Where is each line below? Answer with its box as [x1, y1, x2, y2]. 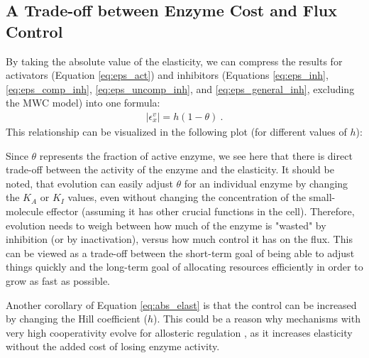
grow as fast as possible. [6, 273, 111, 288]
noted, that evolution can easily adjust [6, 175, 173, 190]
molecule [6, 203, 43, 218]
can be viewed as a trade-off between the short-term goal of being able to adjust [6, 245, 355, 260]
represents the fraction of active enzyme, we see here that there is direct [39, 148, 353, 163]
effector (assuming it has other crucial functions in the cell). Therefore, [46, 203, 355, 218]
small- [309, 190, 336, 205]
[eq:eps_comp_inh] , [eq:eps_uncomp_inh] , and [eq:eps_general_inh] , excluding [6, 81, 355, 96]
